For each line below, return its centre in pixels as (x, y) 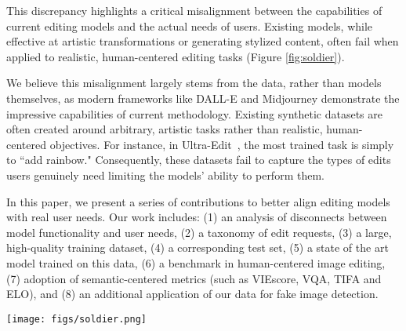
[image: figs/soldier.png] (76, 319)
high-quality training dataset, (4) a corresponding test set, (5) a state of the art (198, 247)
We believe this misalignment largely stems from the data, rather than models (194, 83)
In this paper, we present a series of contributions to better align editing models (198, 201)
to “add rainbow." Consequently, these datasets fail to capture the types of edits (199, 160)
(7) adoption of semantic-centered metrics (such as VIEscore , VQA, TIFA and (194, 278)
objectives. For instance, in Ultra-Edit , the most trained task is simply (222, 144)
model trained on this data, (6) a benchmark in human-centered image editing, (196, 262)
